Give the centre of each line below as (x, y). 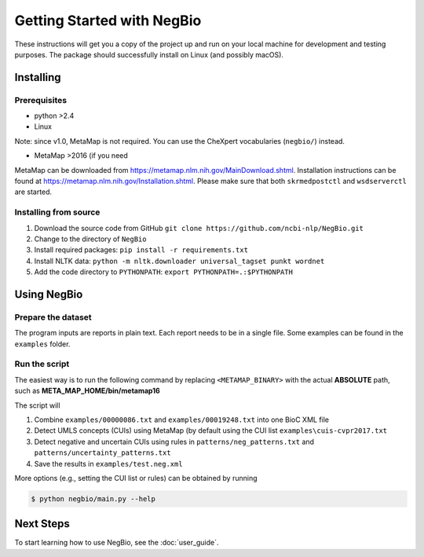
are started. (33, 192)
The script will (37, 405)
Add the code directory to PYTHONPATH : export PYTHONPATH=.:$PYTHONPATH (164, 272)
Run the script (42, 364)
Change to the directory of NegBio (90, 239)
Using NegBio (49, 294)
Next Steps (42, 524)
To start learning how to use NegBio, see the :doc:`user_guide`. (117, 543)
